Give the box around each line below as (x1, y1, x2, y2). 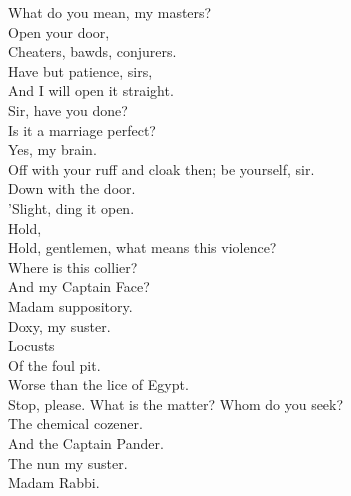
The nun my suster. (8, 452, 128, 473)
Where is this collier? (8, 256, 138, 277)
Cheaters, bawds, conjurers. (8, 41, 177, 62)
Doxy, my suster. (8, 315, 111, 336)
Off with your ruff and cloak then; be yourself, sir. (8, 158, 315, 179)
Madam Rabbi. (8, 472, 100, 493)
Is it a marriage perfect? (8, 119, 156, 140)
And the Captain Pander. (8, 433, 164, 454)
